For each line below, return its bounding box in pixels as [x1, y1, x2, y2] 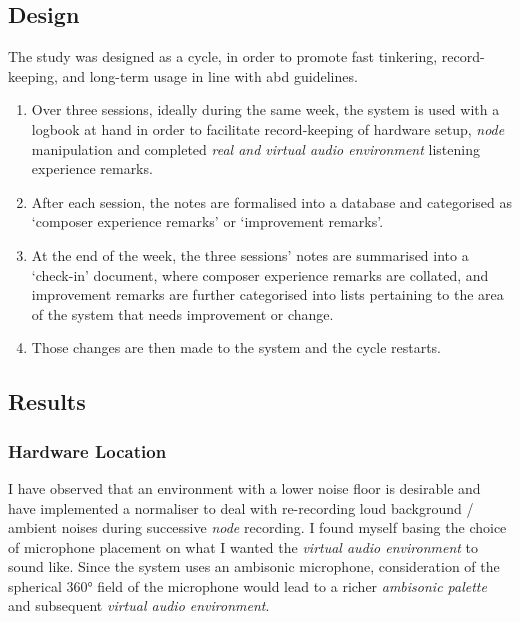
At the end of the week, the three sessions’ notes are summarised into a [31, 244, 469, 265]
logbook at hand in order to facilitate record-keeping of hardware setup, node [31, 118, 505, 139]
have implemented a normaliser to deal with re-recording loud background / [8, 497, 474, 518]
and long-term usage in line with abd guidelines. [62, 65, 358, 86]
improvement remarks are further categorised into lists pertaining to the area [31, 284, 504, 305]
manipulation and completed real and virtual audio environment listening [31, 138, 480, 159]
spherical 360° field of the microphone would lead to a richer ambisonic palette [8, 575, 487, 596]
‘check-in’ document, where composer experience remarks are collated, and [31, 264, 489, 285]
